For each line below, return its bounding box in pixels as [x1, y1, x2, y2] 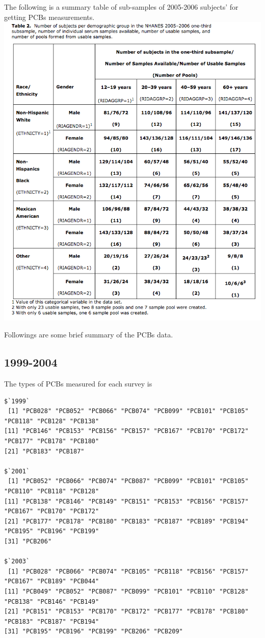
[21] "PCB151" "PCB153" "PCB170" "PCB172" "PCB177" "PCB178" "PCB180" [4, 608, 249, 616]
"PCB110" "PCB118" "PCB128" [4, 488, 99, 495]
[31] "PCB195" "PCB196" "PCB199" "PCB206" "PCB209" [4, 628, 183, 635]
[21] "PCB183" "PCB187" [4, 447, 85, 455]
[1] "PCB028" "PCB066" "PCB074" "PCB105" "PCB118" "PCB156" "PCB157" [8, 567, 249, 575]
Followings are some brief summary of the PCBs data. [4, 329, 173, 340]
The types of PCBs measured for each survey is [4, 378, 152, 389]
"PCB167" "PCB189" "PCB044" [4, 578, 99, 585]
